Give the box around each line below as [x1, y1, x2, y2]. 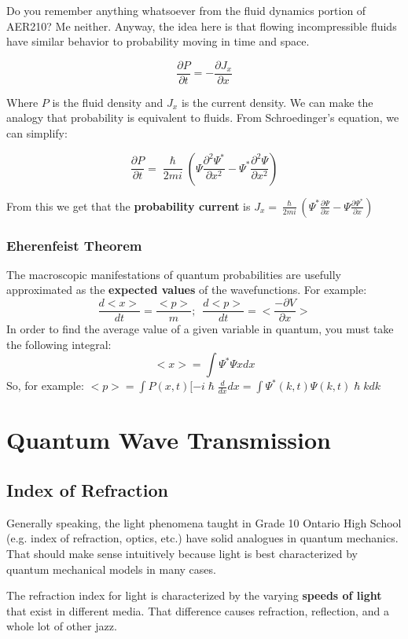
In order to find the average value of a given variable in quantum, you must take [6, 321, 394, 337]
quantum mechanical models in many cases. [6, 560, 216, 577]
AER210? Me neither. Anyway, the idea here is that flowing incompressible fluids [6, 17, 397, 34]
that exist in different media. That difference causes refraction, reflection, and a [6, 602, 389, 619]
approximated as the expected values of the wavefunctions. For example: [6, 281, 367, 298]
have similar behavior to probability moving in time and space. [6, 33, 310, 50]
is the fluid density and [52, 94, 164, 110]
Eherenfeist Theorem [6, 235, 142, 255]
